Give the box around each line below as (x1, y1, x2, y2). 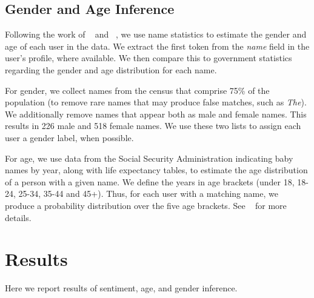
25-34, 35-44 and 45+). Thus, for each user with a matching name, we (18, 187, 278, 200)
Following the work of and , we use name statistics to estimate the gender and (5, 28, 307, 41)
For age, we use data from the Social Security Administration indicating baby (5, 151, 293, 164)
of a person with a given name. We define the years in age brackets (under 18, (5, 175, 295, 188)
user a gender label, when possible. (5, 131, 134, 144)
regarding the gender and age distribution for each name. (5, 63, 217, 76)
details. (5, 211, 32, 223)
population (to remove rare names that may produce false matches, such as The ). (5, 96, 307, 108)
